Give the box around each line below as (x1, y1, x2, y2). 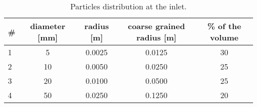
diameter (30, 20, 66, 32)
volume (210, 32, 239, 43)
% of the (207, 20, 241, 32)
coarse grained (128, 20, 185, 32)
